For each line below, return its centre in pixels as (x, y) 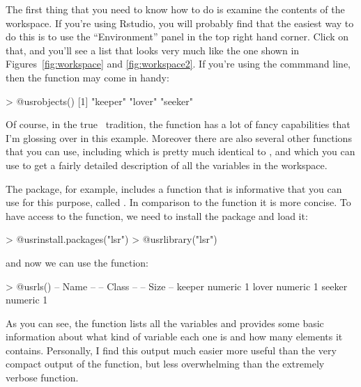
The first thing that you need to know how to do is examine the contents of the (175, 9)
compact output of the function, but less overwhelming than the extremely (165, 364)
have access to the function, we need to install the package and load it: (157, 215)
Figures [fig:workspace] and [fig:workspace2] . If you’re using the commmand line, (178, 64)
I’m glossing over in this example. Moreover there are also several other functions (179, 137)
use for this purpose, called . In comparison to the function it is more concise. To (178, 202)
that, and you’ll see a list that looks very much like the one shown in (153, 50)
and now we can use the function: (77, 262)
